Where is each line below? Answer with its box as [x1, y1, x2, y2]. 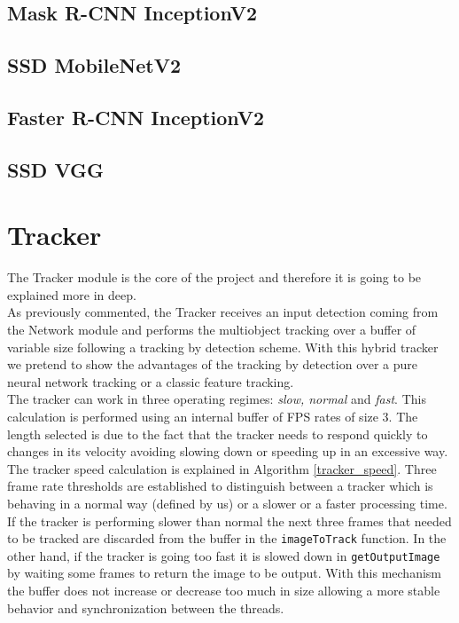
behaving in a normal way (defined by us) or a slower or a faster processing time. [7, 493, 447, 512]
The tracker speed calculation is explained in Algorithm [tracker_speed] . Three [7, 459, 437, 477]
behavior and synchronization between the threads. [7, 598, 284, 617]
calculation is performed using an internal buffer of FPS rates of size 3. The [7, 407, 418, 425]
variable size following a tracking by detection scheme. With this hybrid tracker [7, 337, 439, 356]
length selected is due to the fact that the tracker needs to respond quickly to [7, 424, 428, 443]
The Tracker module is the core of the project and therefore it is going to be [7, 268, 422, 287]
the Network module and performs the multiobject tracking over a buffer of [7, 320, 416, 339]
